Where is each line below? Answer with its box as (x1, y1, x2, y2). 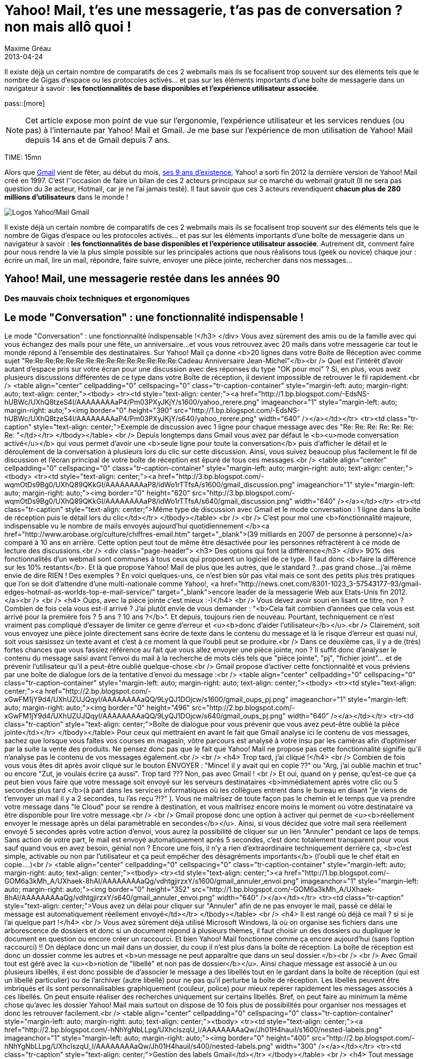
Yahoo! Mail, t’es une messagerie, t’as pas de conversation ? (4, 2, 403, 18)
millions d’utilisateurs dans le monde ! (4, 192, 128, 201)
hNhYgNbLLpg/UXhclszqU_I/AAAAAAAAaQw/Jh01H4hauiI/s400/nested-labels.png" (4, 1042, 273, 1051)
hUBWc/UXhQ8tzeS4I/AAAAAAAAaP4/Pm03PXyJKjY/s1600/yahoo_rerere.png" (4, 398, 260, 407)
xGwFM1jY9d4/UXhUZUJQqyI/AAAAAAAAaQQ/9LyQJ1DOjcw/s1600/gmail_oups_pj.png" (4, 695, 289, 704)
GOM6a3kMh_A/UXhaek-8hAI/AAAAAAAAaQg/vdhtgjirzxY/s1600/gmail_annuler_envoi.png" (4, 877, 299, 886)
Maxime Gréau (4, 44, 51, 52)
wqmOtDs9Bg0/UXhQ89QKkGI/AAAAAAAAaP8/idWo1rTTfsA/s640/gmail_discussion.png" (4, 497, 293, 506)
